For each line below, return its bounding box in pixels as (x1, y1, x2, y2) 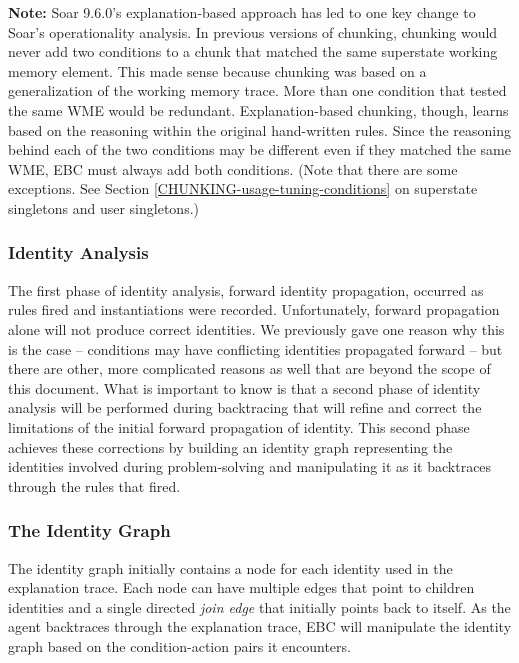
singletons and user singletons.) (8, 197, 199, 218)
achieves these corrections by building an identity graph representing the (8, 436, 453, 457)
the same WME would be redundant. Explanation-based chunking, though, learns (8, 99, 509, 120)
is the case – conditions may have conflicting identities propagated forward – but (8, 338, 503, 359)
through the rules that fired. (8, 475, 181, 496)
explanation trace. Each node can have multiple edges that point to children (8, 577, 475, 598)
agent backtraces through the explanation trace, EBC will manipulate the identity (8, 616, 512, 637)
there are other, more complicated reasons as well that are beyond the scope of (8, 358, 491, 379)
